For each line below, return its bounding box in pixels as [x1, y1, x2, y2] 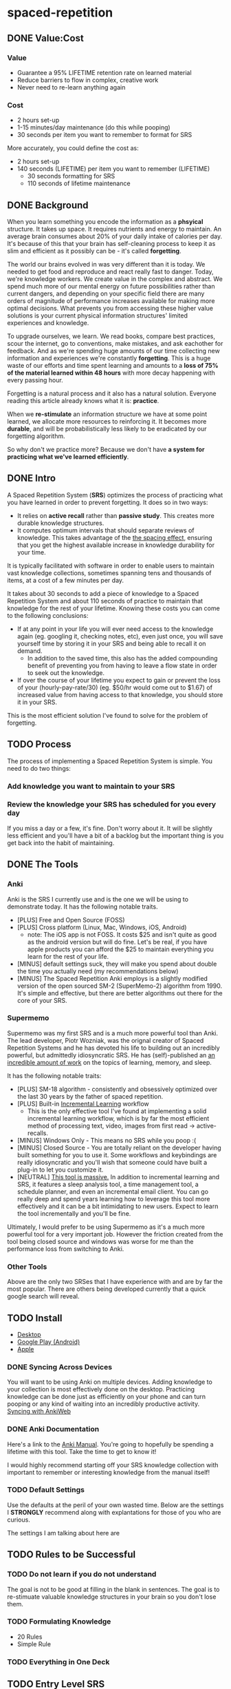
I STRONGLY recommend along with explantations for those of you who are [7, 1508, 221, 1516]
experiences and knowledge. [7, 318, 89, 327]
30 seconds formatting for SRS [27, 172, 115, 180]
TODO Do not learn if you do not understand [7, 1569, 157, 1579]
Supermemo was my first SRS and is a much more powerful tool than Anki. [7, 1028, 219, 1037]
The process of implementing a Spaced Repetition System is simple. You [7, 756, 213, 765]
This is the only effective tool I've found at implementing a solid [27, 1107, 207, 1115]
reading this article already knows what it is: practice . [7, 396, 159, 404]
